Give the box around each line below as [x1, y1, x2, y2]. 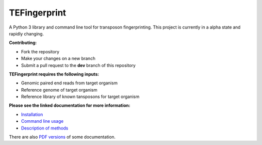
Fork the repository [21, 48, 60, 54]
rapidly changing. [9, 31, 44, 36]
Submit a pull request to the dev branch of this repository [21, 62, 136, 68]
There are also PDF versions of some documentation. [9, 134, 116, 140]
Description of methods [21, 125, 68, 131]
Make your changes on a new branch [21, 56, 96, 62]
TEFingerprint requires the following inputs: [9, 71, 99, 77]
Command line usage [21, 118, 64, 124]
